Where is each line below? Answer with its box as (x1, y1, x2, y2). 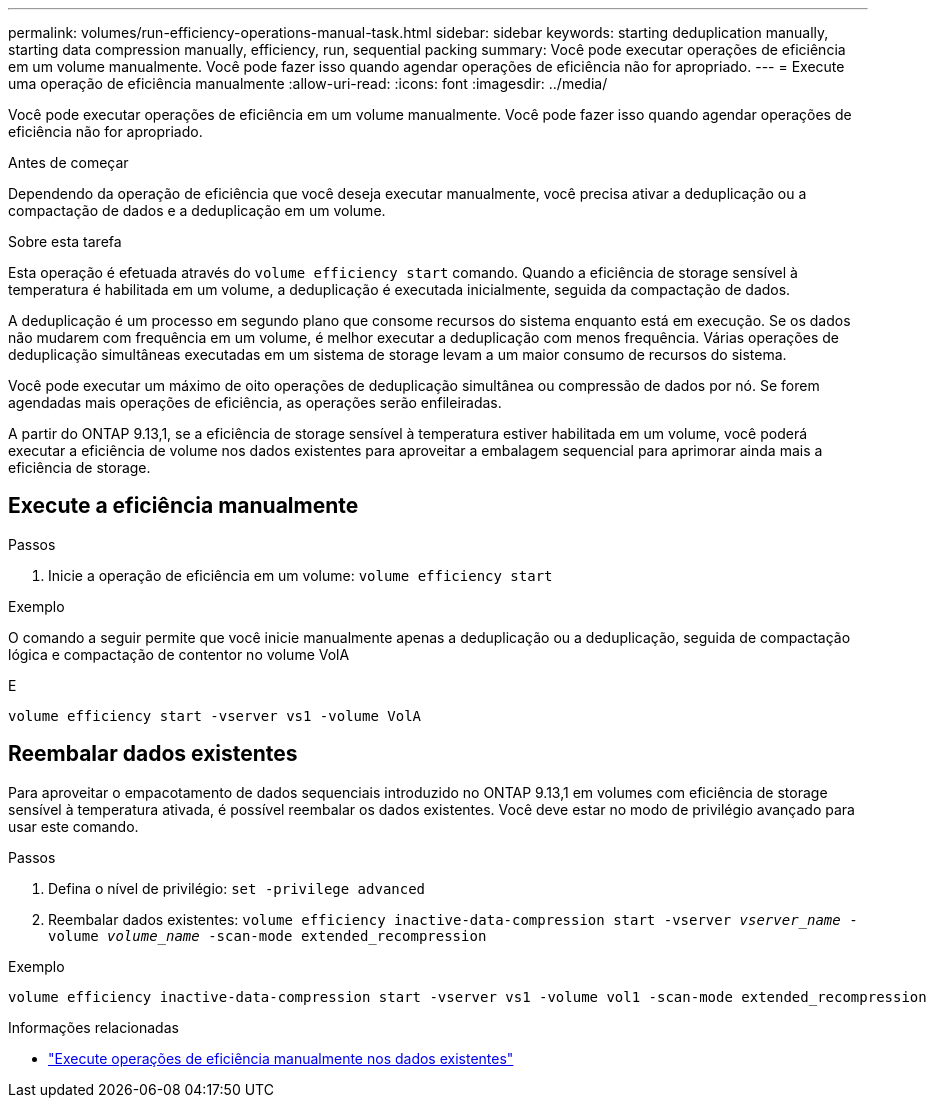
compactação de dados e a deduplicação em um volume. (8, 202, 386, 219)
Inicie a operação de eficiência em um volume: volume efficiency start (48, 566, 553, 584)
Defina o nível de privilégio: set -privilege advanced (48, 879, 426, 897)
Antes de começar (8, 154, 129, 171)
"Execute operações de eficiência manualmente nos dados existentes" (48, 1049, 514, 1067)
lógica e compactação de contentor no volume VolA (8, 645, 350, 663)
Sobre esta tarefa (8, 233, 122, 250)
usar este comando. (8, 817, 139, 835)
